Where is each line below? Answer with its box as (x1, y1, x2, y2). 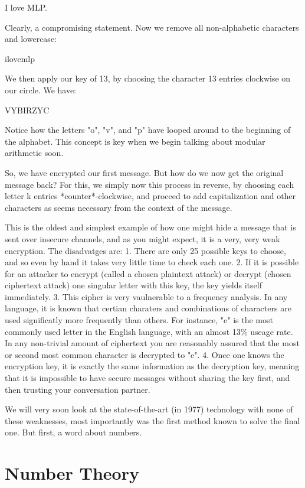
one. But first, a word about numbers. (5, 426, 142, 438)
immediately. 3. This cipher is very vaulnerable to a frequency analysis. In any (5, 290, 288, 302)
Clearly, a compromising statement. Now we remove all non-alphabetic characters (5, 21, 299, 33)
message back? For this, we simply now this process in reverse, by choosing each (5, 178, 294, 190)
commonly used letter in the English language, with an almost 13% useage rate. (5, 325, 293, 337)
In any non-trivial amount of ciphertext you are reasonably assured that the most (5, 337, 300, 349)
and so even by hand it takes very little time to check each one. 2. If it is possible (5, 256, 299, 268)
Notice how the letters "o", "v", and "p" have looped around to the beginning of (5, 123, 291, 136)
